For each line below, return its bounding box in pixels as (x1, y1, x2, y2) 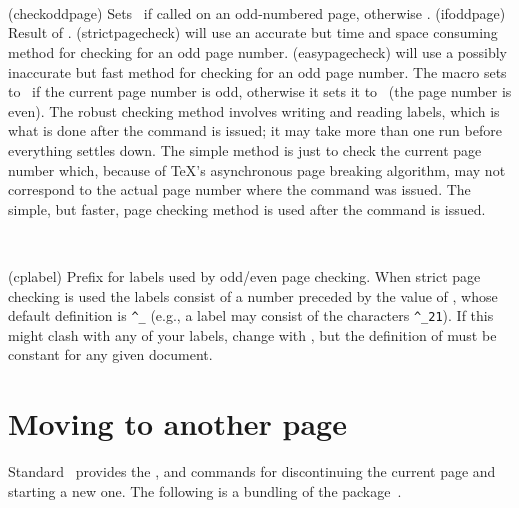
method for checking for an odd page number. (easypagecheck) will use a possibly (8, 41, 507, 62)
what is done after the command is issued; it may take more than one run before (8, 120, 502, 141)
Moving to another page (8, 403, 347, 444)
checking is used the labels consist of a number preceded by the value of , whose (8, 285, 498, 306)
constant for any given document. (8, 344, 213, 365)
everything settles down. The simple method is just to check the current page (8, 139, 482, 160)
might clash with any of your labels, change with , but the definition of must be (8, 324, 497, 345)
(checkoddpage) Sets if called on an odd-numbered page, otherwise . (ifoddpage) (8, 2, 506, 23)
